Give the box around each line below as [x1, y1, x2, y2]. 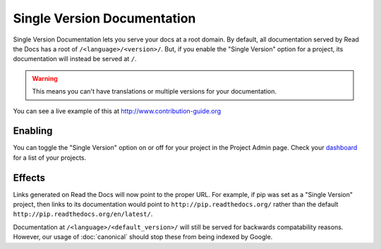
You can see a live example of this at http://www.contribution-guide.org [13, 106, 222, 115]
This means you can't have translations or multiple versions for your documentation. [32, 87, 277, 96]
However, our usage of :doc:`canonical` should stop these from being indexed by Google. [13, 233, 273, 241]
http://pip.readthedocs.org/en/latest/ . [13, 210, 153, 218]
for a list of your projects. [13, 153, 87, 162]
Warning [32, 74, 58, 82]
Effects [13, 172, 46, 184]
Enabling [13, 125, 53, 137]
